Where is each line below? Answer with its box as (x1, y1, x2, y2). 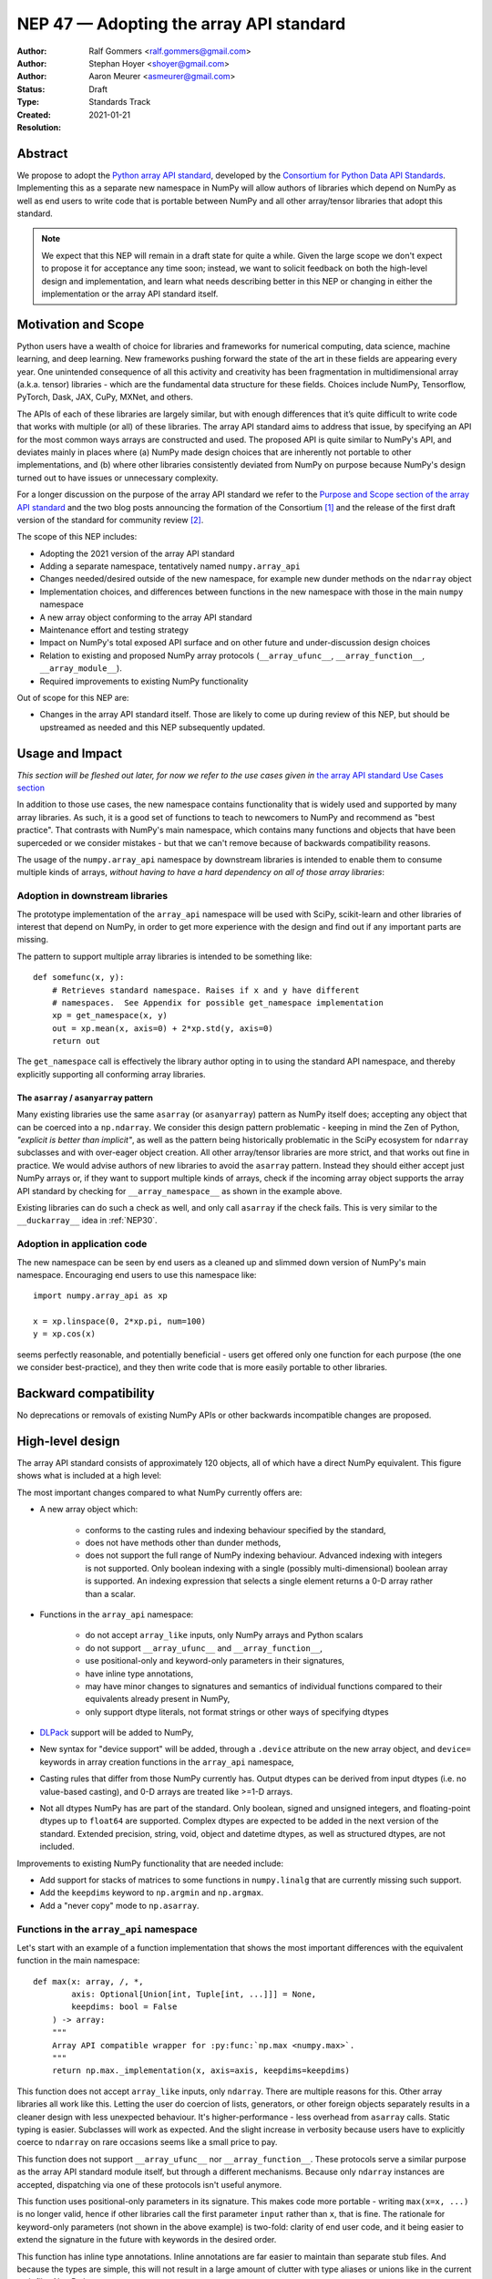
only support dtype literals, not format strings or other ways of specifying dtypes (85, 1706, 389, 1717)
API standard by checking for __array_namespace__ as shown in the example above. (16, 1185, 343, 1196)
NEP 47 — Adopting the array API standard (16, 14, 346, 34)
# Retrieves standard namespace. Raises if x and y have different (51, 985, 360, 995)
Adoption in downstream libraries (16, 890, 169, 902)
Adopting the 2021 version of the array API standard (39, 548, 235, 559)
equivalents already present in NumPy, (85, 1694, 231, 1705)
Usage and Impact (16, 746, 123, 761)
